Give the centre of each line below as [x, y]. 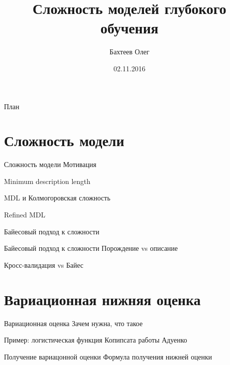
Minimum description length [47, 181]
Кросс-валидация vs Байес [44, 265]
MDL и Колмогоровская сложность [57, 198]
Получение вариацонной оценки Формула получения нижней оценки [108, 356]
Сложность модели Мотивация [50, 164]
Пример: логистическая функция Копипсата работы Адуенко [96, 340]
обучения [129, 28]
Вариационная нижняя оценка [102, 299]
